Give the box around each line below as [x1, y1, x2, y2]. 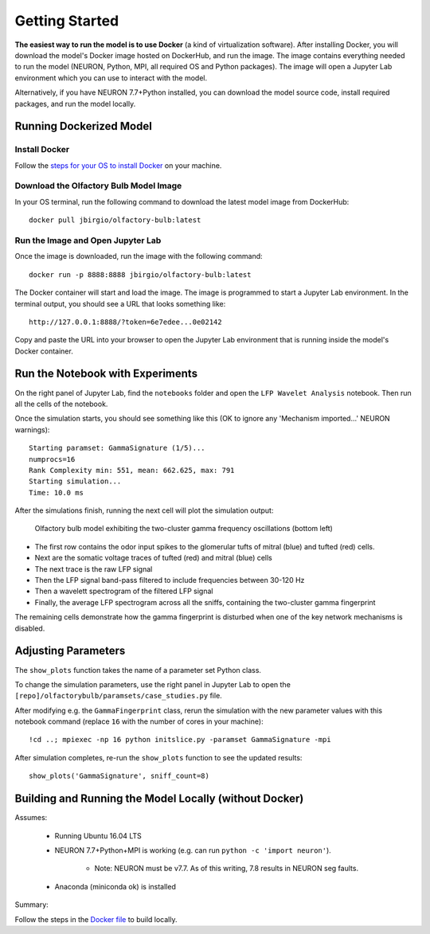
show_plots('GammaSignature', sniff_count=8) [29, 772, 210, 780]
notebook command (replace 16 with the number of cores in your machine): [14, 717, 264, 726]
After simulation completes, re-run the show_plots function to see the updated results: [14, 752, 303, 762]
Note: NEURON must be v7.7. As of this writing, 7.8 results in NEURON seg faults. [94, 864, 358, 873]
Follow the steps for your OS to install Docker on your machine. [14, 160, 222, 170]
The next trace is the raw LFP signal [34, 564, 153, 573]
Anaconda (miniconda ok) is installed [54, 881, 177, 891]
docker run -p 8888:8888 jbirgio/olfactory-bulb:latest [29, 270, 252, 279]
